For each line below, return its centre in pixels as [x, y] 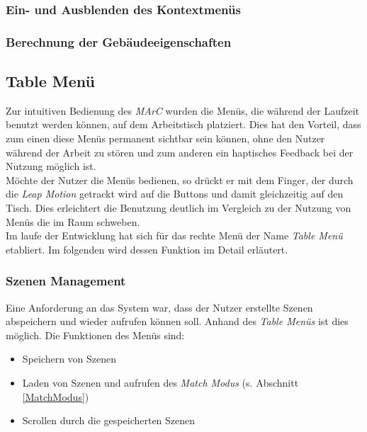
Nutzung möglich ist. [51, 166]
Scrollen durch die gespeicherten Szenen [109, 420]
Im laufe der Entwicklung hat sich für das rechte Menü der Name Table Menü [174, 235]
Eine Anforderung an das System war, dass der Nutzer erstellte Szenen [159, 307]
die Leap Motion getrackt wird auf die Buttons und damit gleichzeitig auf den [175, 194]
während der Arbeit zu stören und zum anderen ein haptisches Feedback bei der [180, 152]
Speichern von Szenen [69, 359]
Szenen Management [66, 281]
